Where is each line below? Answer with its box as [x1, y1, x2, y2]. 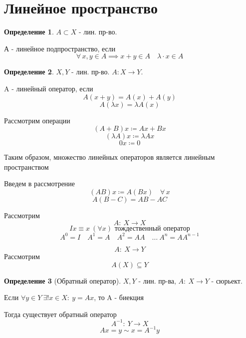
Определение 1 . [4, 26, 54, 37]
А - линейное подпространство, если [4, 43, 116, 53]
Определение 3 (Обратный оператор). [4, 275, 121, 286]
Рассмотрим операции [4, 115, 70, 125]
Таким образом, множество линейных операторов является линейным [4, 152, 215, 162]
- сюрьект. [211, 275, 243, 286]
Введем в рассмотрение [4, 178, 75, 189]
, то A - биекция [94, 292, 144, 303]
